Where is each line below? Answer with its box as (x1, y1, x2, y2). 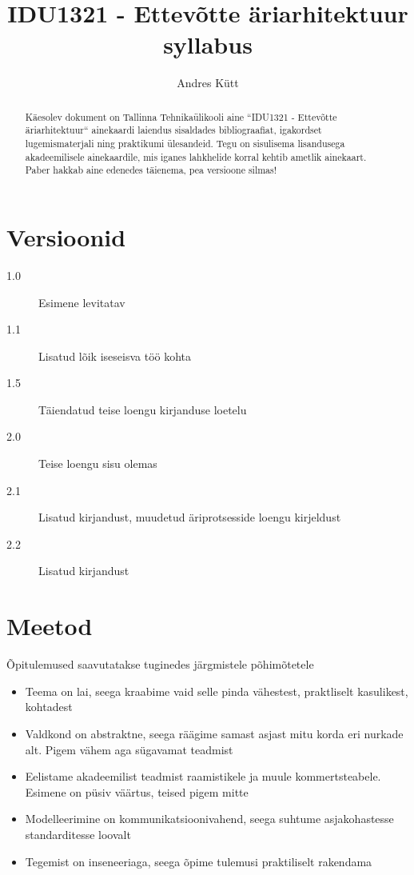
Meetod (6, 609, 93, 642)
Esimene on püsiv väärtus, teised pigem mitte (25, 783, 249, 800)
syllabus (163, 28, 253, 61)
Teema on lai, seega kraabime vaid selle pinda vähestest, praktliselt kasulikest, (25, 682, 408, 699)
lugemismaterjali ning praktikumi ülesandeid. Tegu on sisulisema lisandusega (25, 137, 345, 150)
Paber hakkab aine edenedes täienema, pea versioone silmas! (25, 163, 277, 177)
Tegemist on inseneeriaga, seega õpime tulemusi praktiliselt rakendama (25, 853, 372, 869)
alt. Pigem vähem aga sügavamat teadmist (25, 741, 233, 757)
